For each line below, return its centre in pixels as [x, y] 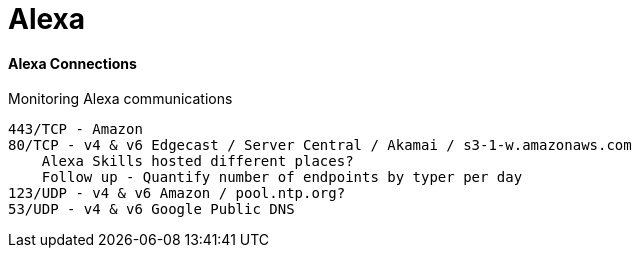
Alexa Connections [72, 63]
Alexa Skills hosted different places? [197, 161]
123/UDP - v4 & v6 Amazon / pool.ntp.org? [177, 193]
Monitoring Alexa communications [120, 99]
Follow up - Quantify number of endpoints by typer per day [282, 177]
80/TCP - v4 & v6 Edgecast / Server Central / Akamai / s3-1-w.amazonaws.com [320, 145]
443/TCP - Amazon [75, 129]
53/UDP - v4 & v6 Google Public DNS [151, 209]
